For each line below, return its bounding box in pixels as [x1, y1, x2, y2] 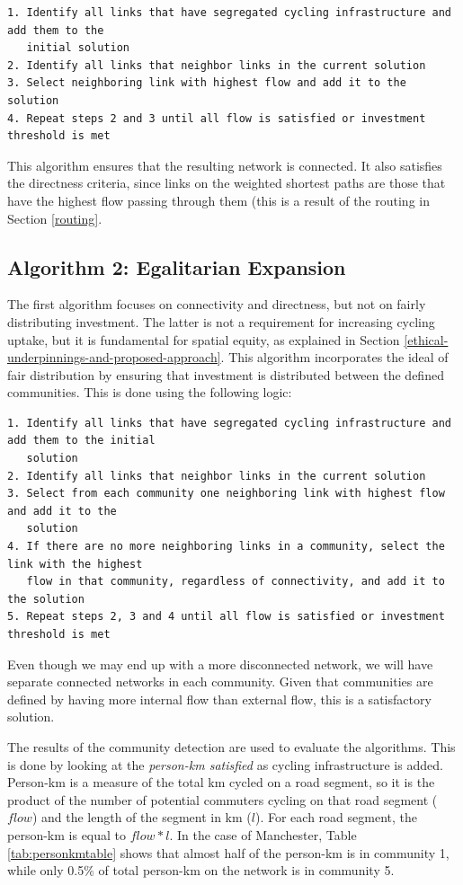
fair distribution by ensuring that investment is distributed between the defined [7, 365, 444, 384]
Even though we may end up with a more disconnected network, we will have [7, 654, 433, 673]
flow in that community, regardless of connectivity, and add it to [26, 575, 445, 589]
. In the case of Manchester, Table [169, 825, 357, 844]
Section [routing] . [7, 208, 102, 227]
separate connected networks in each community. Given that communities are [7, 672, 433, 691]
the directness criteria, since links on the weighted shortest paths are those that [7, 173, 446, 192]
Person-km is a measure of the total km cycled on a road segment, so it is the [7, 773, 435, 792]
